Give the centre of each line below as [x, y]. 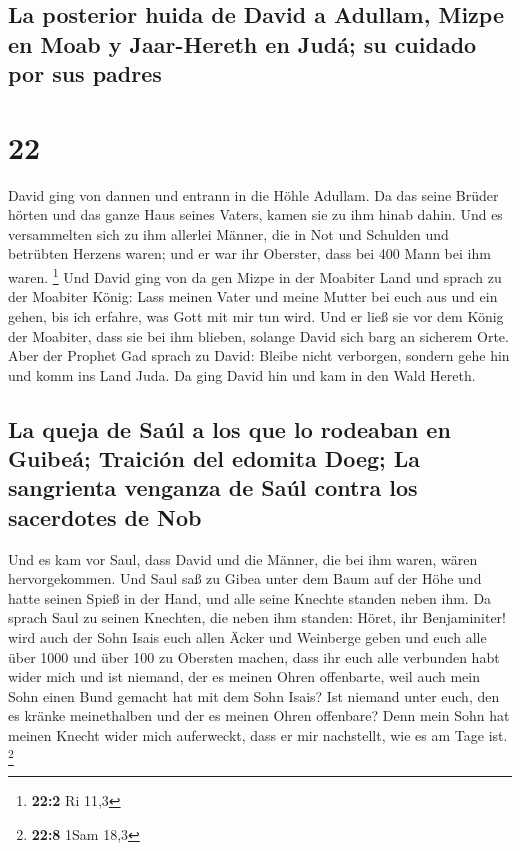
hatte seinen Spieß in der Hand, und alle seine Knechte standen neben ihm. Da [250, 597]
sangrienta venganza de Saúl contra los [213, 487]
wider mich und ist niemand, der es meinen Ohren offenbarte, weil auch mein [244, 676]
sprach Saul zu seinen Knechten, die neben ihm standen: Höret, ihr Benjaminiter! [257, 617]
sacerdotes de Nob [105, 516]
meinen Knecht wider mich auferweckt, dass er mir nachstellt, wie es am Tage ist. [258, 735]
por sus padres [85, 73]
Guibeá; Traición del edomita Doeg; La [214, 458]
